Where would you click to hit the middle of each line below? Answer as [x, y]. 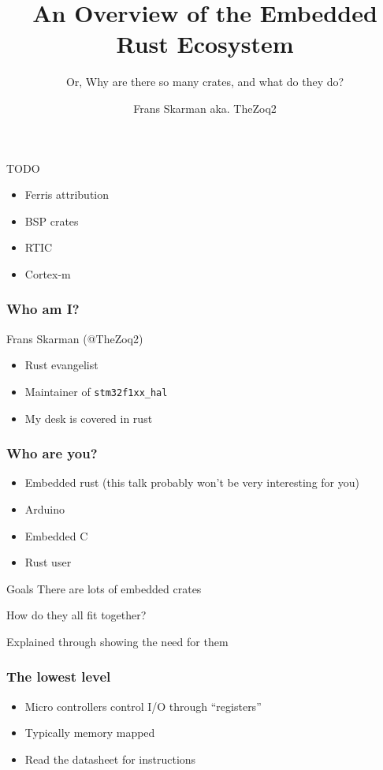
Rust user [48, 562]
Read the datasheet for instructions [110, 759]
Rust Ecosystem [205, 44]
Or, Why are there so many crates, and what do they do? [205, 82]
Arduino [45, 508]
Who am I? [43, 309]
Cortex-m [48, 273]
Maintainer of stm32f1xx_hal [96, 391]
